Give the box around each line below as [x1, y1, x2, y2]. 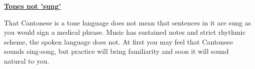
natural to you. [4, 55, 49, 66]
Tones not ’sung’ [4, 1, 61, 11]
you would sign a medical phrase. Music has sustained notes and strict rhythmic [4, 27, 246, 37]
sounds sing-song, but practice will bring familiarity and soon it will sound [4, 46, 229, 56]
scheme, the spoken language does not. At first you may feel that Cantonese [4, 36, 233, 46]
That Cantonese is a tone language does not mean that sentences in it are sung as [4, 17, 251, 27]
